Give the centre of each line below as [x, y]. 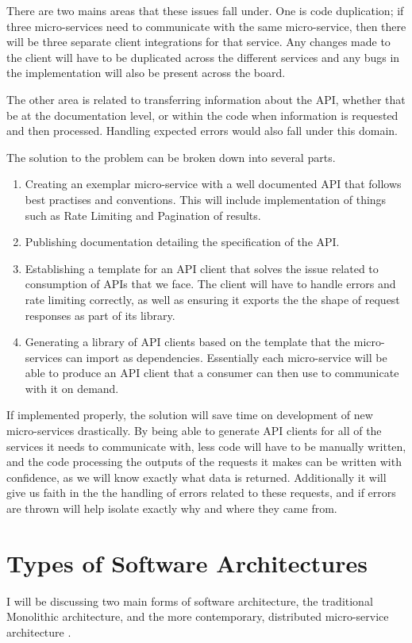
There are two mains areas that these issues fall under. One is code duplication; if [205, 10]
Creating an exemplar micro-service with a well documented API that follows [213, 184]
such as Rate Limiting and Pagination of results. [143, 215]
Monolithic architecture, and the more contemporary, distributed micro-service [198, 616]
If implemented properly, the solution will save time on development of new [190, 415]
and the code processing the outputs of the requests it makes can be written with [204, 462]
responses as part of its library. [100, 315]
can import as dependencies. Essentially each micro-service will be [226, 357]
